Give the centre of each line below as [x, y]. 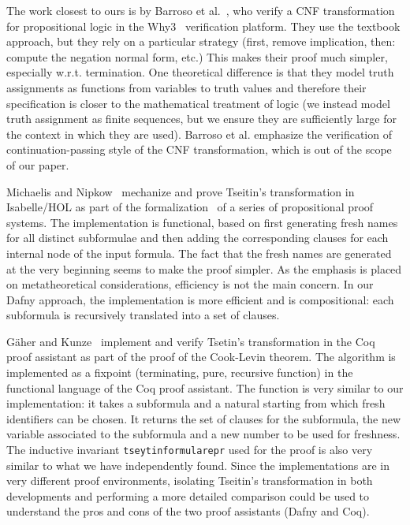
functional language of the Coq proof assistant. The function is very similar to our [205, 387]
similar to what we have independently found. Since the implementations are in [198, 465]
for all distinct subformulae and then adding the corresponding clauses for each [198, 238]
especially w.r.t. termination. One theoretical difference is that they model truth [200, 72]
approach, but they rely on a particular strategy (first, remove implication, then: [201, 41]
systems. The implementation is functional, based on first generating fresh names [202, 222]
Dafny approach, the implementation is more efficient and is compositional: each [200, 299]
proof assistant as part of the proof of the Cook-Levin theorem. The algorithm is [201, 357]
